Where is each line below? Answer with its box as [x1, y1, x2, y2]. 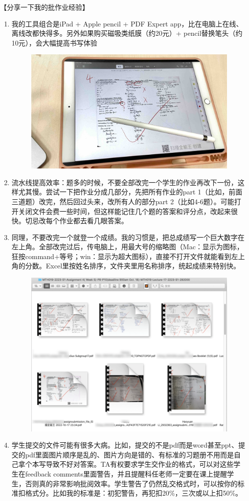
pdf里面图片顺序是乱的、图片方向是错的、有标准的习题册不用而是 [25, 449, 234, 459]
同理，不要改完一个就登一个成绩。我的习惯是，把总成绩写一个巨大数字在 [11, 232, 245, 242]
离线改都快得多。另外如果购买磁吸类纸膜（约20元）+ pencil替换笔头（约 [11, 28, 243, 38]
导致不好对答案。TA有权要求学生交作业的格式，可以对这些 [45, 459, 234, 469]
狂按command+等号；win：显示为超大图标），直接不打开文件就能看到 [11, 251, 231, 261]
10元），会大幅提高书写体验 [11, 37, 97, 48]
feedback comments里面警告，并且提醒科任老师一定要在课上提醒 [25, 468, 227, 478]
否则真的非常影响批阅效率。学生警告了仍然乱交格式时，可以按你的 [25, 478, 238, 488]
